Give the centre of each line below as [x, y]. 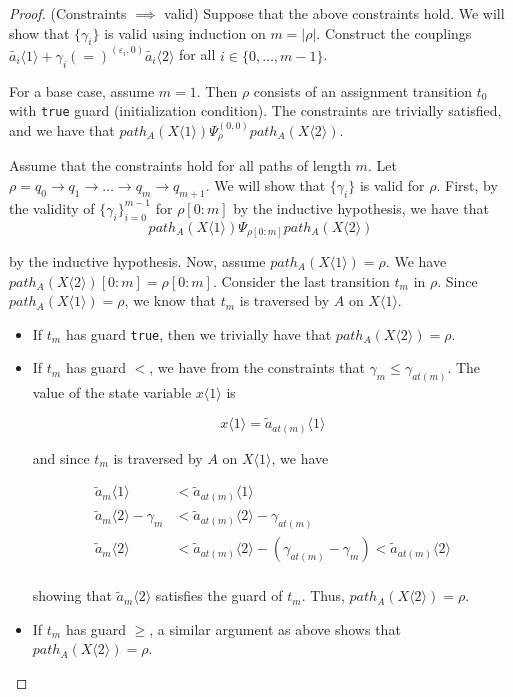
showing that [72, 595]
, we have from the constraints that [257, 367]
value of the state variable [112, 392]
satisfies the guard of [219, 595]
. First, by [467, 184]
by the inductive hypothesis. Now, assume [137, 261]
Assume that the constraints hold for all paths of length [180, 165]
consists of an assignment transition [363, 90]
